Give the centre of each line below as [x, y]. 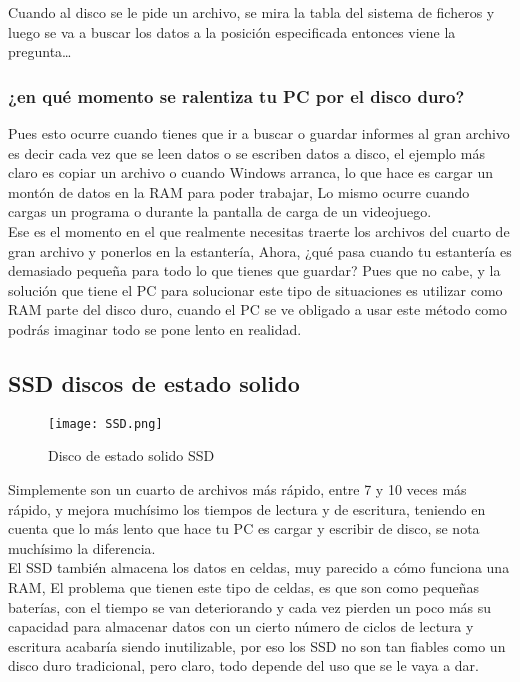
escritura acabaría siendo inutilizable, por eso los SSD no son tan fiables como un [257, 645]
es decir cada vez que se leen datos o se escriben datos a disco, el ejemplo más [246, 152]
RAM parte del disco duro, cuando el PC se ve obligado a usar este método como [257, 309]
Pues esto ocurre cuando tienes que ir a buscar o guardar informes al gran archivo [259, 133]
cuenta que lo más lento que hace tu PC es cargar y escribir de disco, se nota [244, 528]
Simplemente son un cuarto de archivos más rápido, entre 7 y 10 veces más [237, 488]
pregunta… [40, 51]
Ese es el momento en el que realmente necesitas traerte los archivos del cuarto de [259, 230]
